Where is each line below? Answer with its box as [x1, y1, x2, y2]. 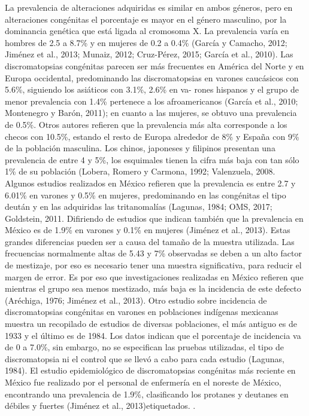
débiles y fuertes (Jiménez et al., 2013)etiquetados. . [5, 399, 196, 412]
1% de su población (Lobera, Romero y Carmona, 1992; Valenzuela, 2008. [5, 165, 275, 178]
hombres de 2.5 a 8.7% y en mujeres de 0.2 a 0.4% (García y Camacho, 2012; [5, 36, 287, 48]
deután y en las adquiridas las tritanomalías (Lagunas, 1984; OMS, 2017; [5, 200, 272, 213]
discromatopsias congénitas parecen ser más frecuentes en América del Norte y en [5, 59, 304, 72]
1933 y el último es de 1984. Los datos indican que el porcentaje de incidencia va [5, 329, 301, 341]
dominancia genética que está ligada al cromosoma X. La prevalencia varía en [5, 25, 289, 37]
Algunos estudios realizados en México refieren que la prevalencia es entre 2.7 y [5, 176, 296, 189]
